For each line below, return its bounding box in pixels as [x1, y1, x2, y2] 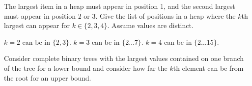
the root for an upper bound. [4, 72, 91, 83]
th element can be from [173, 62, 244, 73]
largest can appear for [4, 20, 70, 30]
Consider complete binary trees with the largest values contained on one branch [4, 53, 244, 63]
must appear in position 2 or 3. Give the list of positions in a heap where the [4, 10, 236, 21]
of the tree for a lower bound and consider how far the [4, 62, 168, 73]
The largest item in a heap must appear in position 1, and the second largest [4, 1, 235, 11]
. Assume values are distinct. [107, 20, 194, 30]
